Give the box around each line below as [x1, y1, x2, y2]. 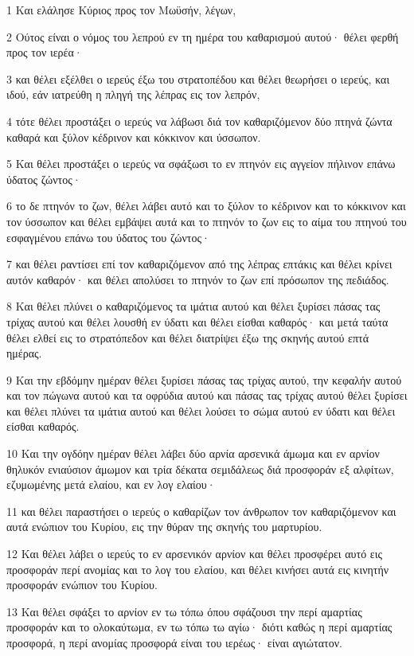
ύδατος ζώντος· [6, 170, 81, 187]
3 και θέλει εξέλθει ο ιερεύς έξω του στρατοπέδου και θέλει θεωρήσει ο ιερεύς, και [6, 70, 390, 87]
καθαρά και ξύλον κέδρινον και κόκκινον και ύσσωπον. [6, 128, 261, 145]
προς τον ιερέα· [6, 44, 83, 61]
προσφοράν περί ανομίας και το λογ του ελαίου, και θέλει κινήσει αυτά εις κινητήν [6, 560, 389, 577]
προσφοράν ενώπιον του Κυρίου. [6, 576, 158, 593]
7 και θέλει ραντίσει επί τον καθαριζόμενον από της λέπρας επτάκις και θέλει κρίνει [6, 256, 393, 272]
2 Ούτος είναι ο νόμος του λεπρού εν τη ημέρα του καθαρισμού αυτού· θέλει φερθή [6, 28, 399, 45]
